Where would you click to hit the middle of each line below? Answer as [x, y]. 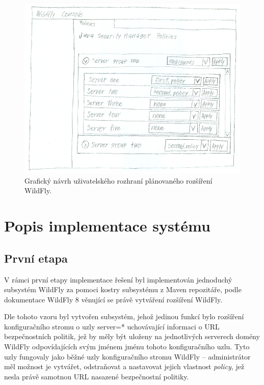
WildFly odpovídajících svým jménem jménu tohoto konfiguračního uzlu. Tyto [127, 347]
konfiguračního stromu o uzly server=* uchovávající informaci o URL [112, 326]
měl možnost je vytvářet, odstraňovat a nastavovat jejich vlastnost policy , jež [124, 366]
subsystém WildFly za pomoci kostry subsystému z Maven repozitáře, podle [123, 289]
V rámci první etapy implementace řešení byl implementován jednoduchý [118, 279]
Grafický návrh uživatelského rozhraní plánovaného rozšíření [118, 180]
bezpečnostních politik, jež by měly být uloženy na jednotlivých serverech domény [132, 336]
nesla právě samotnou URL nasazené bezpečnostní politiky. [97, 376]
